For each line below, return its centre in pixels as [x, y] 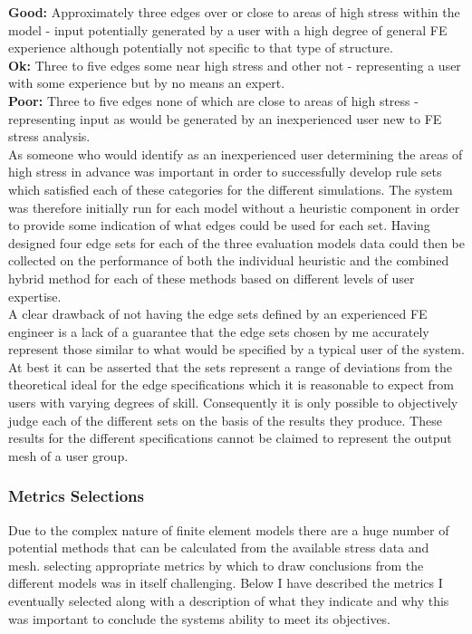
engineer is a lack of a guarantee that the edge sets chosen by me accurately [219, 331]
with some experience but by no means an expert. [147, 83]
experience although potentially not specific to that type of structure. [201, 48]
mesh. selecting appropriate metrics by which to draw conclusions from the [216, 565]
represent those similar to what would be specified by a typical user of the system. [236, 349]
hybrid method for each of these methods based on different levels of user [212, 278]
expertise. [35, 296]
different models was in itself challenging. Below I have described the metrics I [226, 583]
